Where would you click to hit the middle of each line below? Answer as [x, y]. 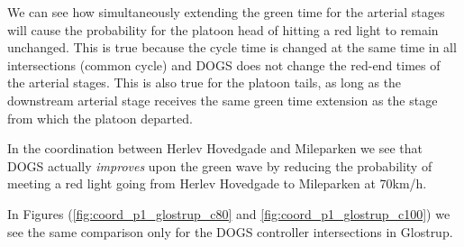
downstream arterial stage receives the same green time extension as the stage [223, 100]
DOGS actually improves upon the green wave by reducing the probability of [220, 165]
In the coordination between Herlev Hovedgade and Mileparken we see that [215, 148]
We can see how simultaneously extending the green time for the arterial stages [226, 12]
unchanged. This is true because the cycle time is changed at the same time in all [232, 47]
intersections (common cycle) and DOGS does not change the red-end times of [224, 64]
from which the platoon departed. [100, 118]
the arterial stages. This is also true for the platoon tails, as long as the [205, 82]
